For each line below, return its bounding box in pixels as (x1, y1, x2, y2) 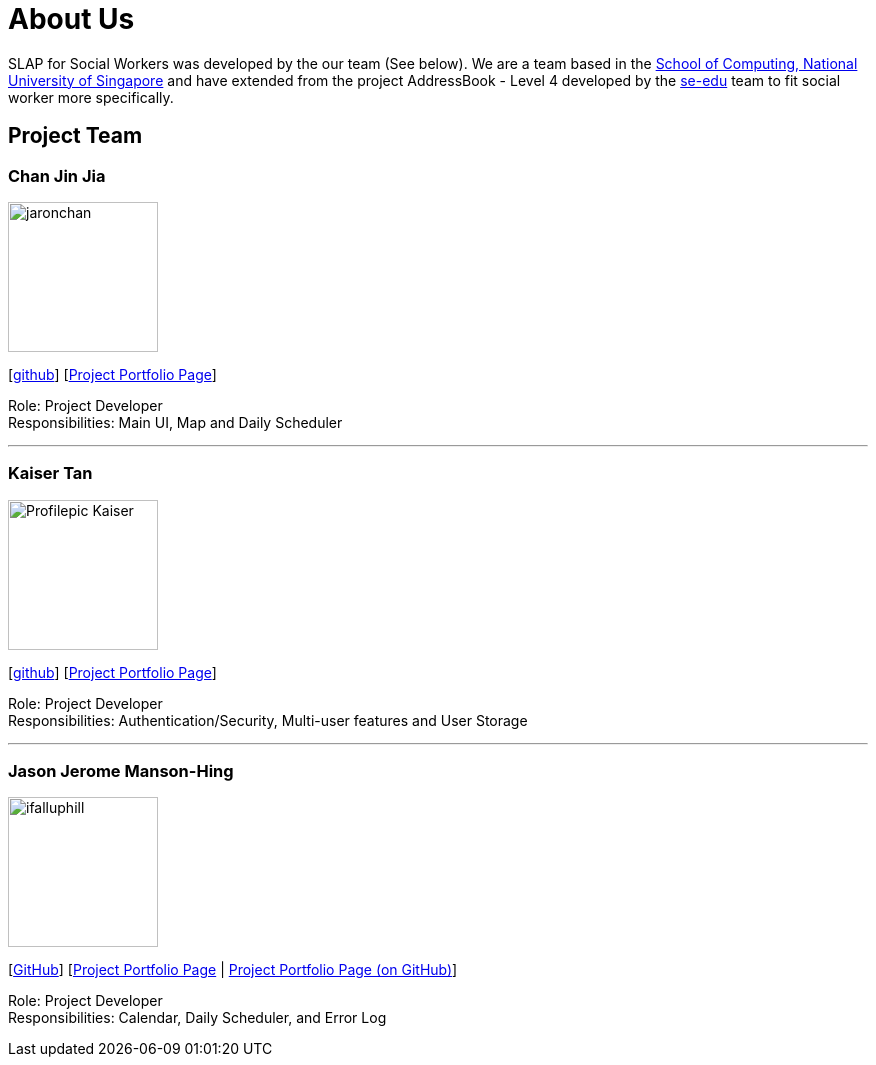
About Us (8, 2, 135, 36)
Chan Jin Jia (8, 165, 106, 186)
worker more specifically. (8, 88, 174, 106)
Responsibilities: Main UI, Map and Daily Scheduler (8, 413, 343, 431)
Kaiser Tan (8, 463, 93, 484)
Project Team (8, 123, 143, 149)
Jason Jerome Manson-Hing (8, 761, 234, 782)
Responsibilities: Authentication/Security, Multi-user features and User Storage (8, 711, 528, 729)
